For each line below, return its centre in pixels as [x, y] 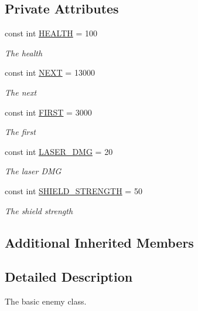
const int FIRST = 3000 [48, 112]
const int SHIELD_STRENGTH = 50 [74, 190]
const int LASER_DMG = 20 [59, 151]
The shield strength [39, 210]
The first [20, 132]
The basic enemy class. [46, 301]
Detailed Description [69, 277]
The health [24, 53]
